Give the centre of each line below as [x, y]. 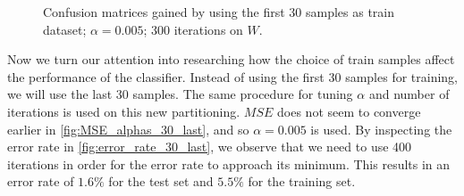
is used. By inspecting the [381, 129]
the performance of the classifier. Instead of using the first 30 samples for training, [232, 76]
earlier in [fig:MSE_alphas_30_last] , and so [128, 129]
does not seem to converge [349, 111]
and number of [409, 94]
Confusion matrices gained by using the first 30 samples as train [219, 12]
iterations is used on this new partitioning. [124, 111]
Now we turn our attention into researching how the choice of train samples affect [231, 59]
